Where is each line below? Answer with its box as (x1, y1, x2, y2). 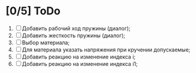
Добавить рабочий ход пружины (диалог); (22, 25, 131, 32)
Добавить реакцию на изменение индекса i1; (22, 60, 138, 67)
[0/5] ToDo (5, 4, 61, 18)
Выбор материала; (22, 39, 70, 46)
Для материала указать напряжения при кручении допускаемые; (22, 46, 191, 53)
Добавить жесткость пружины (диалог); (22, 32, 125, 39)
